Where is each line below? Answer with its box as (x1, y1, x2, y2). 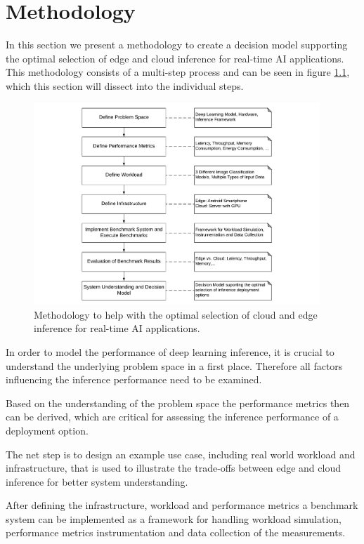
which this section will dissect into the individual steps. (6, 78, 244, 93)
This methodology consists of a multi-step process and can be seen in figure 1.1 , (6, 65, 350, 79)
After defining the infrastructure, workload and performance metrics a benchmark (6, 498, 358, 512)
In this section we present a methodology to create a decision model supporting (6, 37, 348, 52)
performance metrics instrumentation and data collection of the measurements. (6, 525, 346, 540)
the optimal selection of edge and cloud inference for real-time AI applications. (6, 51, 344, 65)
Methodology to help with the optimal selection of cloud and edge (34, 307, 318, 321)
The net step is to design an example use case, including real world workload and (6, 446, 356, 461)
